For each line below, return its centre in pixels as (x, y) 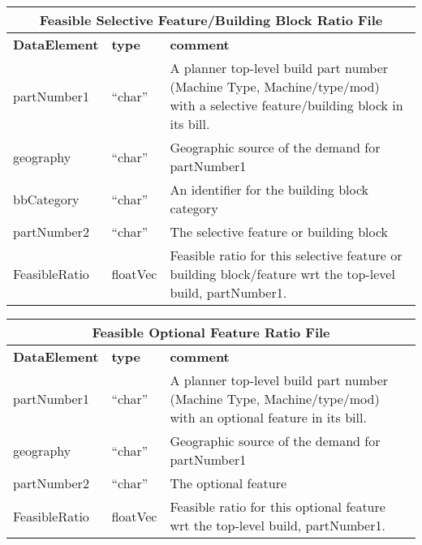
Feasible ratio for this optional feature (278, 506)
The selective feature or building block (279, 232)
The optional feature (228, 483)
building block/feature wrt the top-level (282, 274)
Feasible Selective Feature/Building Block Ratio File (211, 20)
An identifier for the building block (269, 189)
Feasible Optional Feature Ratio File (211, 332)
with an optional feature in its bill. (268, 417)
